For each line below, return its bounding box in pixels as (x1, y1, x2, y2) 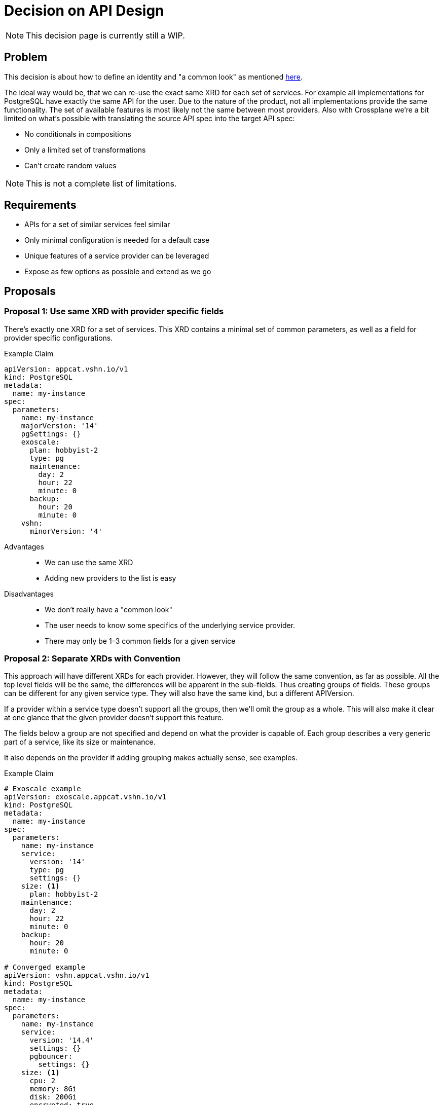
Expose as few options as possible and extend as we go (24, 267, 211, 276)
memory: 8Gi (29, 1085, 77, 1093)
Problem (4, 51, 48, 64)
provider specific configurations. (4, 333, 113, 342)
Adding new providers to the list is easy (45, 573, 176, 582)
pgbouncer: (29, 1052, 72, 1061)
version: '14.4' (29, 1036, 94, 1045)
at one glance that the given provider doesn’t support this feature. (4, 713, 224, 722)
